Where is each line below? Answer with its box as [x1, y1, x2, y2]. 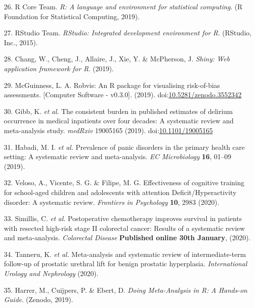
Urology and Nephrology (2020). [4, 268, 99, 279]
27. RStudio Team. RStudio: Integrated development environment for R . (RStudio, [4, 28, 252, 38]
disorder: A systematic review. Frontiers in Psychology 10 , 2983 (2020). [4, 196, 220, 207]
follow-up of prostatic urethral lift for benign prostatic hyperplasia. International [4, 258, 247, 269]
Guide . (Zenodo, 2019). [4, 294, 73, 305]
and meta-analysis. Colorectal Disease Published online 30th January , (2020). [4, 232, 251, 243]
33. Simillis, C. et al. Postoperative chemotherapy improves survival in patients [4, 213, 242, 224]
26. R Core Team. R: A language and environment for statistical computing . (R [4, 1, 243, 11]
